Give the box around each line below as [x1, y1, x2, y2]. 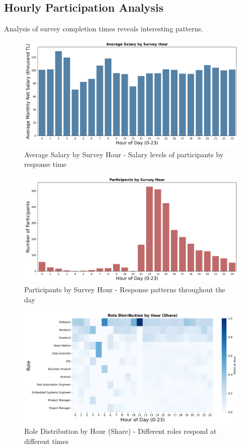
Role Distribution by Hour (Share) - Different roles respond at [24, 426, 217, 436]
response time [24, 159, 67, 169]
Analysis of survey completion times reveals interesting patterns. [4, 23, 203, 34]
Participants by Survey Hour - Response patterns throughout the [24, 284, 225, 295]
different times [24, 435, 69, 446]
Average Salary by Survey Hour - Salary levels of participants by [24, 149, 224, 159]
